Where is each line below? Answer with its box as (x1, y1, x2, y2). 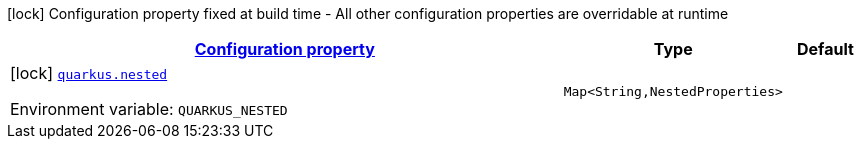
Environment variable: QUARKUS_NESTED (10, 99, 288, 119)
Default (796, 39, 854, 59)
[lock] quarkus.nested (10, 63, 168, 83)
